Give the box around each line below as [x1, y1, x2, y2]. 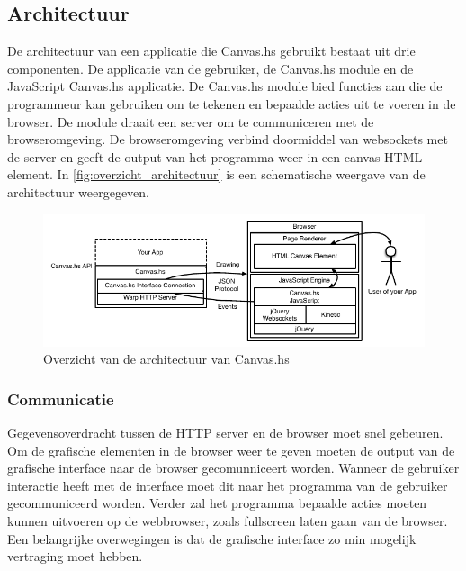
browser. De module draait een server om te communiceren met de [7, 112, 374, 131]
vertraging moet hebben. [7, 547, 143, 566]
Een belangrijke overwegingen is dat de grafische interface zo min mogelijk [7, 529, 417, 548]
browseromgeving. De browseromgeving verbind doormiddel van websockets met [7, 130, 448, 149]
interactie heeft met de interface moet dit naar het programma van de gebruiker [7, 476, 448, 494]
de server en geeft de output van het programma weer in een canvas [7, 147, 381, 166]
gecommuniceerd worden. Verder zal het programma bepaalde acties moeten [7, 494, 427, 512]
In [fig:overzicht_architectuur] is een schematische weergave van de [57, 165, 426, 184]
